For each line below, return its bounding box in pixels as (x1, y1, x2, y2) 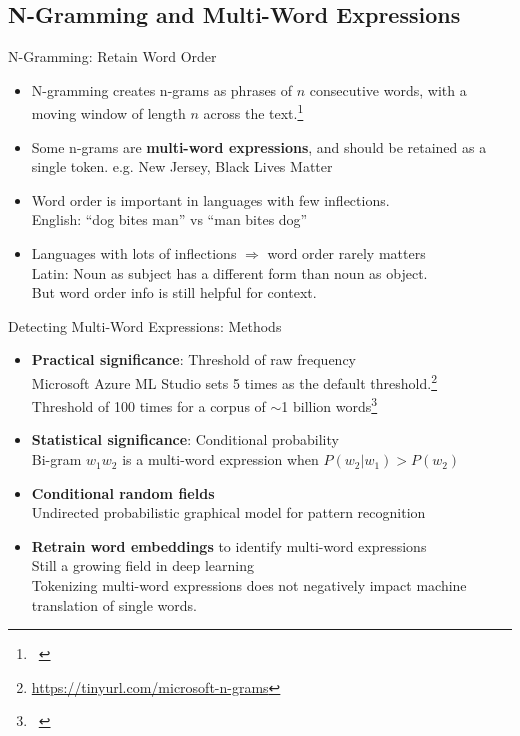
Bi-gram (31, 449, 82, 470)
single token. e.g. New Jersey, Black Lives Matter (31, 156, 333, 177)
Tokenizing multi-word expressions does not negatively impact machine (31, 575, 467, 596)
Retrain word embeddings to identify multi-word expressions (31, 535, 427, 556)
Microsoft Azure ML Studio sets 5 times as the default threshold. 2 (31, 369, 438, 393)
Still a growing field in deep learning (31, 555, 254, 576)
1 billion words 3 (281, 393, 378, 416)
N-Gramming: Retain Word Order (8, 46, 217, 67)
